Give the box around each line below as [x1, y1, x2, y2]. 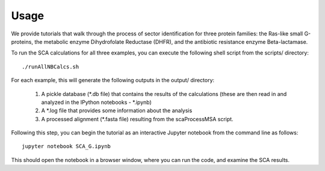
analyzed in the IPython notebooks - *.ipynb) [41, 98, 152, 106]
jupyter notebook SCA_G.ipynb [22, 143, 111, 150]
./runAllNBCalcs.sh [22, 63, 79, 70]
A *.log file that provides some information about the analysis [41, 107, 193, 114]
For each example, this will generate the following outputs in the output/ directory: [11, 77, 215, 84]
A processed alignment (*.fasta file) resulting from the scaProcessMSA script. [41, 115, 234, 122]
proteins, [11, 38, 33, 45]
